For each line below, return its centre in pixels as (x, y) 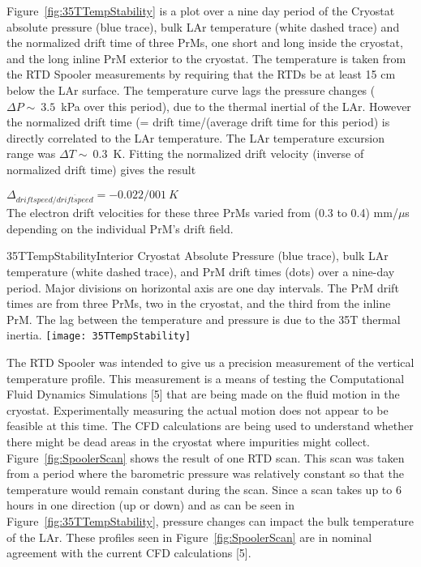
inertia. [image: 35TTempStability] (99, 335)
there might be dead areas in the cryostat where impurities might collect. (188, 442)
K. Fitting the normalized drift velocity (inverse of (238, 153)
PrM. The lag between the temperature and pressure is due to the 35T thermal (204, 319)
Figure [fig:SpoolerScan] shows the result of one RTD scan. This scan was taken (206, 457)
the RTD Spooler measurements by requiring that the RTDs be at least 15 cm (201, 74)
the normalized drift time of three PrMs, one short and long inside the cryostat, (205, 43)
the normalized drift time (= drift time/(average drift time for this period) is (198, 122)
